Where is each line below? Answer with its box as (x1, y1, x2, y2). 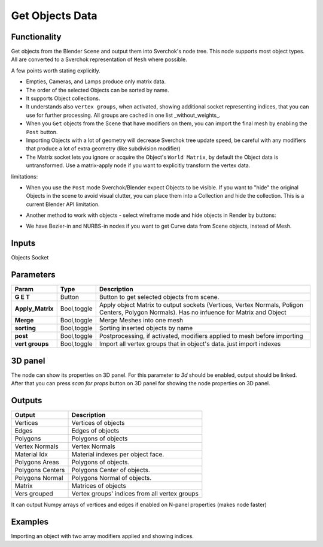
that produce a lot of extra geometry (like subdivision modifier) (26, 145, 181, 152)
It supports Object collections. (26, 95, 100, 102)
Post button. (26, 128, 58, 135)
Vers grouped (14, 489, 53, 498)
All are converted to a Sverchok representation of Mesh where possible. (11, 56, 188, 63)
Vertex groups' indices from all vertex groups (71, 489, 199, 498)
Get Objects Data (11, 9, 98, 22)
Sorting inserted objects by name (99, 324, 193, 333)
